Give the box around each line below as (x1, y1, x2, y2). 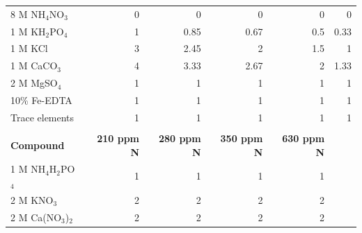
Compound (10, 137, 65, 152)
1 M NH (10, 162, 46, 176)
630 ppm (282, 130, 325, 145)
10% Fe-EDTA (10, 92, 72, 107)
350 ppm (220, 130, 263, 145)
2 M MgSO (10, 76, 58, 90)
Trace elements (10, 110, 74, 124)
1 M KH (10, 24, 46, 38)
